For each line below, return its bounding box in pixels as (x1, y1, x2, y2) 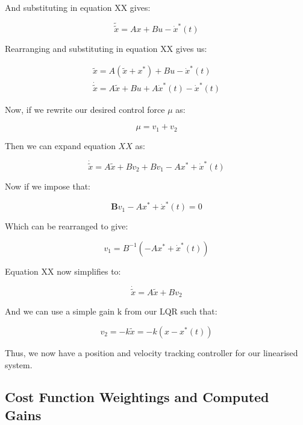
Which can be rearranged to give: (5, 220, 128, 232)
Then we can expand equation (5, 139, 116, 152)
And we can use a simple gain (5, 305, 115, 318)
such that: (180, 305, 217, 318)
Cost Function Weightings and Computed (5, 388, 269, 406)
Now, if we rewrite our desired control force (5, 103, 165, 115)
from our (124, 305, 157, 318)
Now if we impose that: (5, 179, 91, 192)
